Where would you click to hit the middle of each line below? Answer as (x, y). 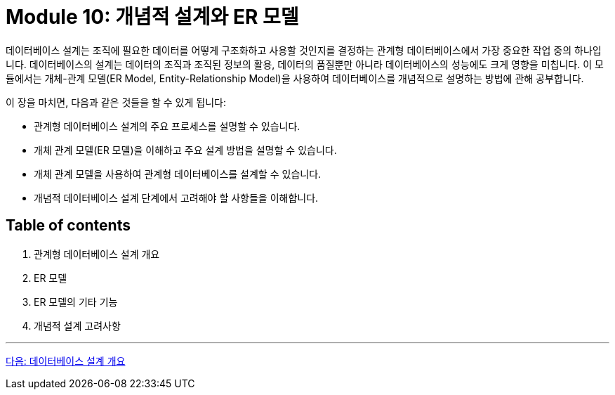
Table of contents (68, 226)
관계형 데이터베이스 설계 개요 (97, 254)
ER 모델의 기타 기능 (76, 302)
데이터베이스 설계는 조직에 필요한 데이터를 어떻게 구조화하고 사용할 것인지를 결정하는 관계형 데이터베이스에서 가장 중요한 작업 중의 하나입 (304, 50)
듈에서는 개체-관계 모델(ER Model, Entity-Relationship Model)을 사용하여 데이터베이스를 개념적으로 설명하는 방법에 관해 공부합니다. (295, 78)
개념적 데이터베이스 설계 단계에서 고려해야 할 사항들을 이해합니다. (176, 197)
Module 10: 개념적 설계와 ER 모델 (152, 17)
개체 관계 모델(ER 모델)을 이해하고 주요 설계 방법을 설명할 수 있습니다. (185, 150)
